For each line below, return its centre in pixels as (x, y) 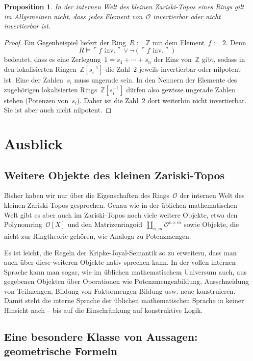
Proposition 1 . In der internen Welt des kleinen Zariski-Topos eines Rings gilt (124, 6)
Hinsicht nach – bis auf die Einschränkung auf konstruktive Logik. (103, 310)
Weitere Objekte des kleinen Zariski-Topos (114, 175)
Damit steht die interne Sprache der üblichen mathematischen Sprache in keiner (124, 300)
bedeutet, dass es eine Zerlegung (52, 59)
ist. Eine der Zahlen (34, 79)
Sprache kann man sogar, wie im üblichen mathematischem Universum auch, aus (126, 271)
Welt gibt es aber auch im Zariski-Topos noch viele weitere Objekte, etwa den (121, 214)
